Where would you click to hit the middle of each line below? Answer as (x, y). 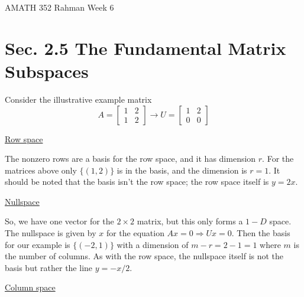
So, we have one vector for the (59, 221)
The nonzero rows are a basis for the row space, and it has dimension (130, 159)
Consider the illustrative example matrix (78, 99)
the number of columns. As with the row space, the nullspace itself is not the (144, 256)
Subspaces (47, 71)
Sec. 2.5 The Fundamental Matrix (145, 48)
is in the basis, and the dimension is (182, 170)
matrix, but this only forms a (190, 221)
